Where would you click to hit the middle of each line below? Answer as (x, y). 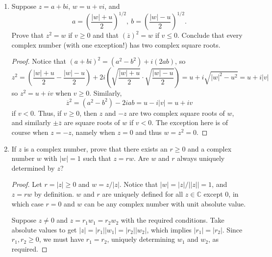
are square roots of (92, 122)
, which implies (169, 229)
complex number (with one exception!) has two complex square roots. (116, 44)
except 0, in (221, 194)
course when (30, 132)
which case (27, 203)
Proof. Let (27, 184)
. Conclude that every (210, 35)
